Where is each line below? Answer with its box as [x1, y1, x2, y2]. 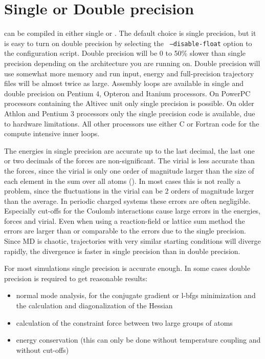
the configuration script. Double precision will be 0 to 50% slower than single [4, 48, 246, 58]
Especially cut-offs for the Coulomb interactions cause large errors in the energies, [4, 205, 261, 216]
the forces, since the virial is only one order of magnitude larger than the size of [4, 165, 254, 176]
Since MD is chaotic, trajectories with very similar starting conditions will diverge [4, 236, 261, 246]
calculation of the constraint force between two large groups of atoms [16, 317, 233, 328]
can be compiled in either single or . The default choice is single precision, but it [4, 28, 256, 38]
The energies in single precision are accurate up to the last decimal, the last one [4, 145, 255, 156]
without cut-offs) [16, 344, 69, 355]
